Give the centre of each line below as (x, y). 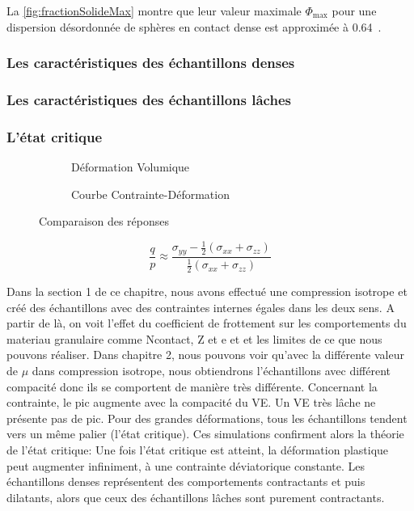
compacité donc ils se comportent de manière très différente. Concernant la (192, 386)
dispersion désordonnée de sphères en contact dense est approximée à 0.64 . (194, 26)
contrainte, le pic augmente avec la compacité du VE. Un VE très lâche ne (191, 402)
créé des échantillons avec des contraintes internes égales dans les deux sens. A (201, 307)
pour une (354, 11)
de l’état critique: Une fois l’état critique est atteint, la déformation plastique (198, 450)
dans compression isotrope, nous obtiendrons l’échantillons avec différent (211, 371)
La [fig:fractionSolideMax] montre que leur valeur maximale (154, 11)
